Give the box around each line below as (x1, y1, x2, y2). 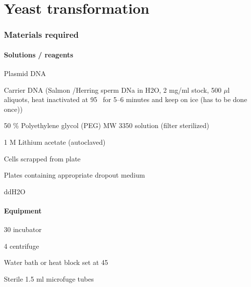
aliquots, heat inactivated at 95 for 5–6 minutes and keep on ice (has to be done (4, 94, 247, 104)
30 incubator (4, 224, 42, 235)
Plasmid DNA (4, 68, 46, 78)
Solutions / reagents (4, 49, 73, 59)
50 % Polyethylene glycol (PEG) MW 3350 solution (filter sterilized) (4, 120, 209, 130)
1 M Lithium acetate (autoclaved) (4, 136, 106, 147)
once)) (4, 104, 23, 114)
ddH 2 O (4, 186, 25, 196)
